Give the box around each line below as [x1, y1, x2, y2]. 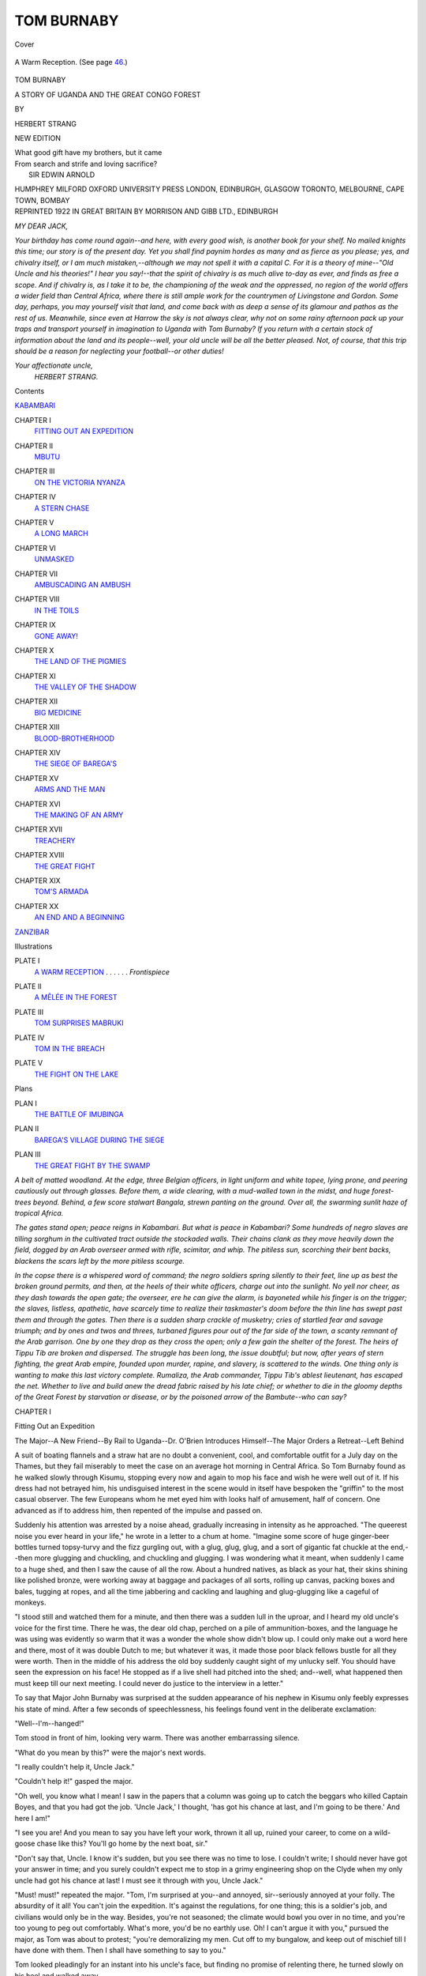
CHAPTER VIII [14, 594, 60, 604]
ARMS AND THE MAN [34, 785, 106, 794]
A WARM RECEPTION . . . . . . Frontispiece [34, 967, 170, 976]
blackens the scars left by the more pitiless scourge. [14, 1256, 185, 1265]
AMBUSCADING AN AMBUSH [34, 579, 131, 589]
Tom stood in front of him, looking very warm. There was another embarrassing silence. [14, 1733, 300, 1743]
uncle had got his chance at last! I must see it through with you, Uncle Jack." [14, 1876, 263, 1885]
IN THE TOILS [34, 605, 80, 615]
